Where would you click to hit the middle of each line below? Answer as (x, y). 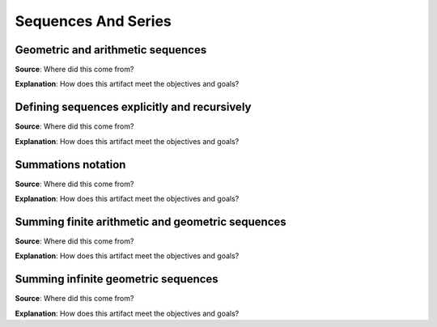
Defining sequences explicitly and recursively (133, 107)
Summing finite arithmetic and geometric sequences (151, 221)
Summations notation (70, 165)
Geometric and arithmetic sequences (111, 50)
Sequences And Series (93, 21)
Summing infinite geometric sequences (117, 279)
